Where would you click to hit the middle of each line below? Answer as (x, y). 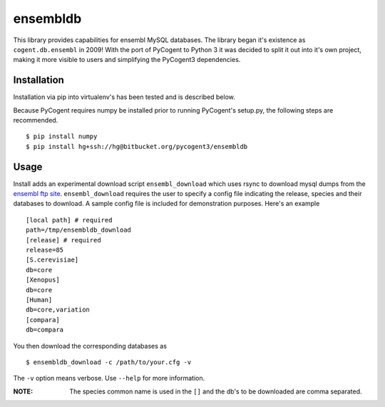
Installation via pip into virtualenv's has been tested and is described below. (124, 97)
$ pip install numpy (62, 136)
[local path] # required (69, 220)
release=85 (45, 250)
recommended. (36, 120)
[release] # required (63, 240)
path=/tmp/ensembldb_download (79, 230)
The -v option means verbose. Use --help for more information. (109, 378)
